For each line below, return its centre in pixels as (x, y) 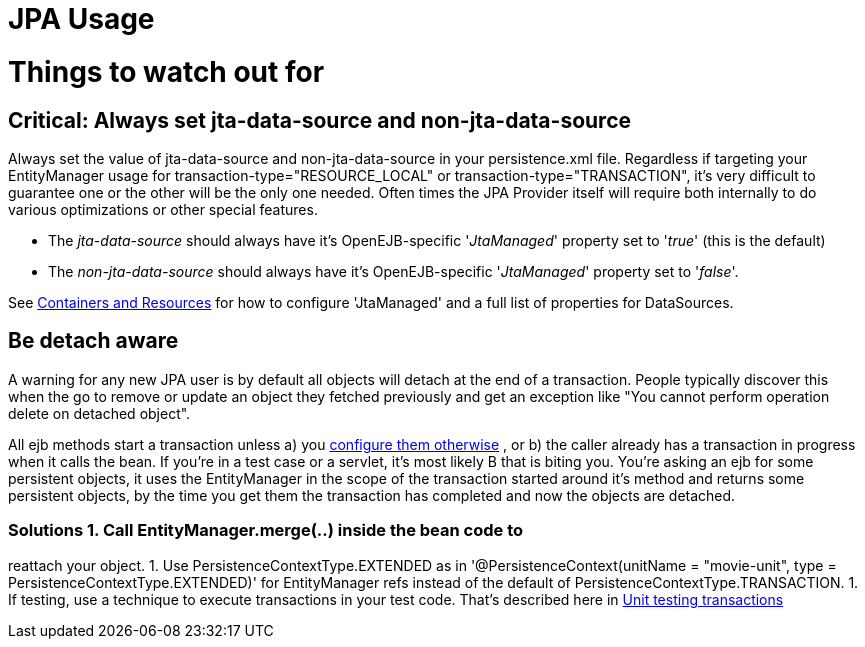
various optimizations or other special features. (163, 209)
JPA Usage (81, 19)
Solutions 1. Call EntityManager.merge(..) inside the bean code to (266, 530)
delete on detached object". (99, 413)
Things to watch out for (166, 71)
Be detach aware (93, 341)
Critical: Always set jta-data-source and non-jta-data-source (320, 120)
